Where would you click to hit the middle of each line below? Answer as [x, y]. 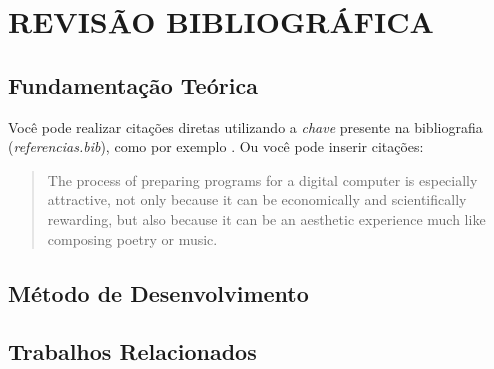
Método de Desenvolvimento [158, 292]
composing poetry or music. [132, 238]
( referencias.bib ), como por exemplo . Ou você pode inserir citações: [216, 146]
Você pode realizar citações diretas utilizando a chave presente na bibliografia [245, 126]
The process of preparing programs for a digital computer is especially [262, 179]
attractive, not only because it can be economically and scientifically [257, 199]
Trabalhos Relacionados [132, 351]
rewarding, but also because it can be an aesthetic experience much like [266, 218]
